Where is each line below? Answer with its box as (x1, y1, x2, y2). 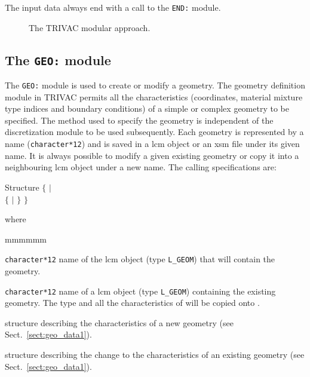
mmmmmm (5, 232, 47, 245)
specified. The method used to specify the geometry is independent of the (5, 114, 274, 126)
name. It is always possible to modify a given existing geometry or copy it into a (5, 149, 299, 161)
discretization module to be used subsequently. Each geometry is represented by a (5, 125, 304, 138)
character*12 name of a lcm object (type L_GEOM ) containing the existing (5, 284, 276, 297)
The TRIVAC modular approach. (29, 21, 151, 33)
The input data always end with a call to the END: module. (5, 1, 221, 13)
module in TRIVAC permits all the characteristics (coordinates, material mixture (5, 90, 303, 103)
